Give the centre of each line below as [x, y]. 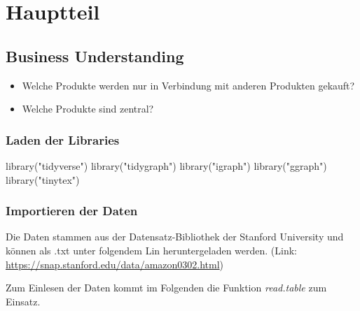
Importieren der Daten [72, 211]
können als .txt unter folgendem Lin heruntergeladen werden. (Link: [151, 250]
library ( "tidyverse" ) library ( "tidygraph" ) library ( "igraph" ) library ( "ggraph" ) [166, 165]
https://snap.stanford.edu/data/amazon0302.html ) [115, 264]
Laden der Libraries [63, 139]
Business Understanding [95, 56]
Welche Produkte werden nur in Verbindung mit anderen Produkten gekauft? [188, 85]
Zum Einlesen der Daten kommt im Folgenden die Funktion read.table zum [166, 288]
